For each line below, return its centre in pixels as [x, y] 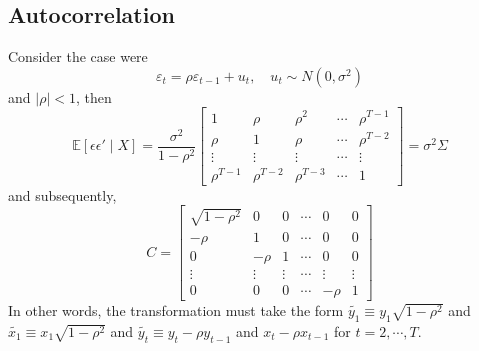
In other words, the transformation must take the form [176, 310]
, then [93, 96]
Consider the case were [78, 56]
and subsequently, [62, 194]
